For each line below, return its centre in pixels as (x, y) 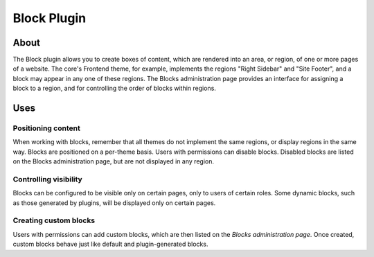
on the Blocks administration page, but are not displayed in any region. (114, 161)
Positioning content (47, 128)
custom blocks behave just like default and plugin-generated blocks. (110, 244)
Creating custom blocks (54, 220)
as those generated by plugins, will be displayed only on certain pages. (114, 203)
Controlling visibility (47, 179)
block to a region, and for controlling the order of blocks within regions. (114, 88)
